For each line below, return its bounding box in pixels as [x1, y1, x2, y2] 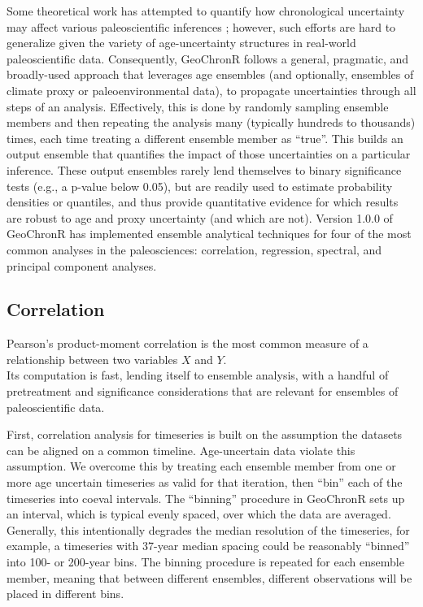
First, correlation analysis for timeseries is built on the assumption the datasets [7, 426, 403, 443]
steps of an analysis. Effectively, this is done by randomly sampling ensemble [7, 98, 389, 115]
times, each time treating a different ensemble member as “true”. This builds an [7, 129, 403, 146]
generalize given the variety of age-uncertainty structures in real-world [7, 34, 356, 51]
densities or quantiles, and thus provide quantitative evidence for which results [7, 193, 399, 210]
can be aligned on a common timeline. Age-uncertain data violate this [7, 441, 355, 458]
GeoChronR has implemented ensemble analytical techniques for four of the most [7, 225, 412, 242]
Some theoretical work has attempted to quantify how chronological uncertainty [7, 2, 405, 19]
